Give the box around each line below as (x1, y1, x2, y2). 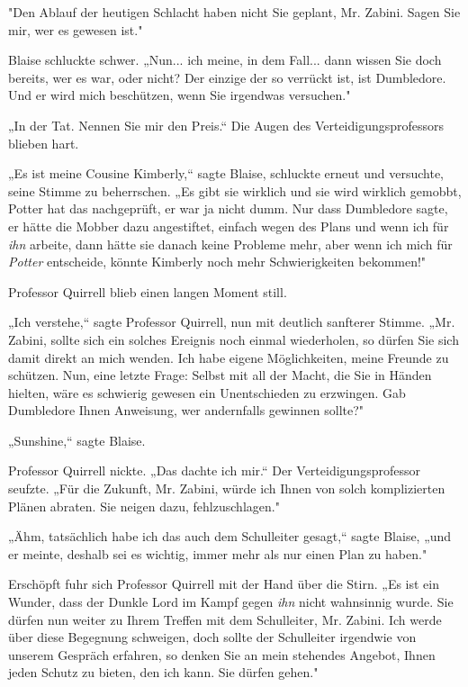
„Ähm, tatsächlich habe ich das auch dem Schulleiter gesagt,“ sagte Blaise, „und (8, 527, 452, 546)
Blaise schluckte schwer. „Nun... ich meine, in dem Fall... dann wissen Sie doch (8, 50, 442, 69)
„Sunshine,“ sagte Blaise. (8, 430, 146, 449)
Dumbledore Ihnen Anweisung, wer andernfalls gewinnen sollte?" (8, 401, 364, 420)
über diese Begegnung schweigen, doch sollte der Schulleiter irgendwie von (8, 628, 417, 646)
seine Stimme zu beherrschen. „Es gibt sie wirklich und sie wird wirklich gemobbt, (8, 181, 462, 200)
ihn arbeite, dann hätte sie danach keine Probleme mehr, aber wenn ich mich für (8, 234, 453, 253)
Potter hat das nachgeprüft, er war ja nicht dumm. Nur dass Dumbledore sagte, (8, 199, 448, 218)
